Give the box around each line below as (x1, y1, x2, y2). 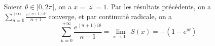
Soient (4, 1, 23, 11)
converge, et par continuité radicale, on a (48, 11, 172, 21)
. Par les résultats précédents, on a (107, 1, 211, 11)
